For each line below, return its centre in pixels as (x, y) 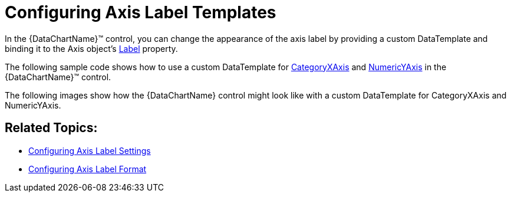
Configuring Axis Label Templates (141, 12)
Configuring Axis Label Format (88, 169)
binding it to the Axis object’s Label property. (91, 48)
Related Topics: (51, 128)
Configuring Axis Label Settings (90, 150)
